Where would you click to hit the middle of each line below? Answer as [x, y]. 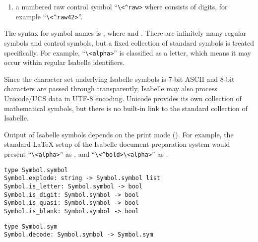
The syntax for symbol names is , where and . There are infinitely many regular [125, 33]
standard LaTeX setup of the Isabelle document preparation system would [117, 144]
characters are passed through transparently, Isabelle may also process [111, 89]
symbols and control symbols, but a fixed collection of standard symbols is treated [129, 42]
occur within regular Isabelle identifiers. [64, 62]
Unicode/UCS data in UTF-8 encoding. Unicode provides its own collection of [123, 98]
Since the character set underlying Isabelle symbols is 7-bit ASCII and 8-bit [119, 79]
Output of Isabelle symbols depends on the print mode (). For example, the [119, 134]
